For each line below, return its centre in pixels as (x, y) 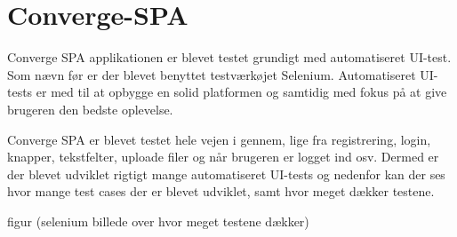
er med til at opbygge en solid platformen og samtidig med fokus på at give (241, 92)
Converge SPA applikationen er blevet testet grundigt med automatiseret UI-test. (229, 57)
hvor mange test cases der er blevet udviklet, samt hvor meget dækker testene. (221, 191)
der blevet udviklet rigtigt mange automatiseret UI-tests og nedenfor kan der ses (226, 174)
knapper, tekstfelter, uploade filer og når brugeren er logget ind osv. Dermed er (223, 157)
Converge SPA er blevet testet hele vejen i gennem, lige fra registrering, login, (219, 139)
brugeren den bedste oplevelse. (90, 109)
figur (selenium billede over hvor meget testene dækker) (158, 221)
